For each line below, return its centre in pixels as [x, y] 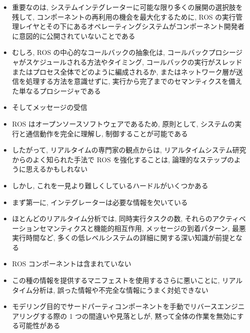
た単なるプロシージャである [56, 90]
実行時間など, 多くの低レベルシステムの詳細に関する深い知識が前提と [124, 238]
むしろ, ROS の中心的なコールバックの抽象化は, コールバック [110, 52]
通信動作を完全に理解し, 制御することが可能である [107, 133]
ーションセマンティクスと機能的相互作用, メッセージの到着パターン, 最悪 [129, 228]
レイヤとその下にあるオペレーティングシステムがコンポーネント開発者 [132, 26]
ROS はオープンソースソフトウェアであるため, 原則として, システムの [123, 123]
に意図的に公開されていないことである [74, 36]
